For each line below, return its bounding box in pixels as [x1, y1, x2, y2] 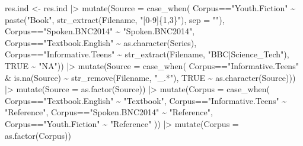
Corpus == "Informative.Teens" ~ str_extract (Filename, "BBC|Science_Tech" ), [5, 48, 289, 60]
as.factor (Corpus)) [5, 129, 71, 141]
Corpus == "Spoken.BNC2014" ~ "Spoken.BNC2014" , [5, 25, 195, 37]
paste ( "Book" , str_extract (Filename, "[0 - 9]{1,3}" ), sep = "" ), [5, 13, 225, 25]
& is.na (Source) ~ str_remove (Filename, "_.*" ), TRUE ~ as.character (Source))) [5, 71, 296, 83]
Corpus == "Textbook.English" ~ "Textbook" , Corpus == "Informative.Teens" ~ [5, 94, 287, 106]
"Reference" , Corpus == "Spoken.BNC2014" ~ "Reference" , [5, 106, 213, 118]
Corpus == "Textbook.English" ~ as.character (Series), [5, 36, 197, 48]
